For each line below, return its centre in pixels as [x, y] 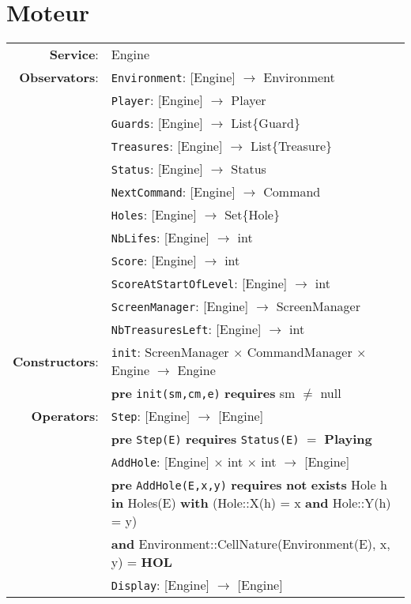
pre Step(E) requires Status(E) [205, 439]
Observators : [59, 77]
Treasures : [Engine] [167, 146]
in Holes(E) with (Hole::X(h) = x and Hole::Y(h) [251, 503]
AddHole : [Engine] [160, 462]
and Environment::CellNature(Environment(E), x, [251, 544]
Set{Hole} [252, 215]
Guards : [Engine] [157, 123]
